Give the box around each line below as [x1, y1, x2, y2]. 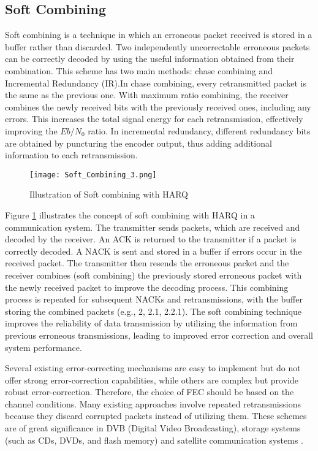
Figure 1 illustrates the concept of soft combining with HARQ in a [5, 208, 255, 221]
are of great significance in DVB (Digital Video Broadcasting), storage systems [5, 422, 301, 434]
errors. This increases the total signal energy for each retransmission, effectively [5, 112, 303, 125]
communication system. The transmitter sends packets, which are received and [5, 220, 300, 233]
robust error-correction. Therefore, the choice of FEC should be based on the [5, 385, 294, 398]
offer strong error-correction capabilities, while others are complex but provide [5, 373, 298, 386]
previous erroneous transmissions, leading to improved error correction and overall [5, 328, 313, 341]
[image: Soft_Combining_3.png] [29, 170, 157, 179]
